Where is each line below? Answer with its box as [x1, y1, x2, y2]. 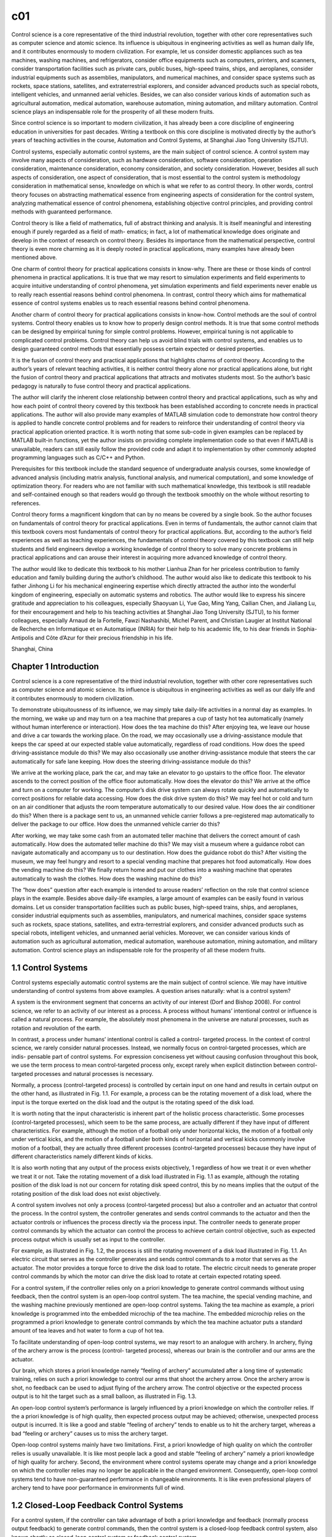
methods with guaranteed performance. [11, 208, 113, 215]
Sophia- [296, 625, 317, 633]
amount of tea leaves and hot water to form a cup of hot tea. [11, 1327, 164, 1334]
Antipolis [11, 634, 34, 641]
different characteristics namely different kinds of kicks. [11, 1153, 153, 1160]
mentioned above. [11, 254, 58, 261]
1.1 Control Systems [11, 962, 89, 973]
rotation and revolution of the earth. [11, 1024, 101, 1032]
